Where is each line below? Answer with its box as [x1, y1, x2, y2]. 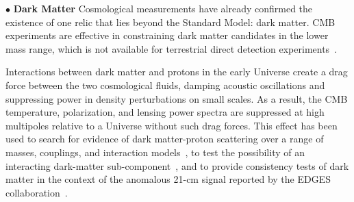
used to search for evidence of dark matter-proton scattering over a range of [5, 131, 324, 146]
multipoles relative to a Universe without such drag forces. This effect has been [5, 118, 338, 132]
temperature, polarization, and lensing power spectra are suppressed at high [5, 105, 325, 119]
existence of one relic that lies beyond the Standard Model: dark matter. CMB [5, 14, 336, 29]
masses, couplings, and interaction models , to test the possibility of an [5, 144, 305, 159]
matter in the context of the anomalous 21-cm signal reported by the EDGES [5, 172, 331, 186]
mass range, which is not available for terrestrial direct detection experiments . [5, 41, 338, 55]
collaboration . [5, 185, 68, 199]
